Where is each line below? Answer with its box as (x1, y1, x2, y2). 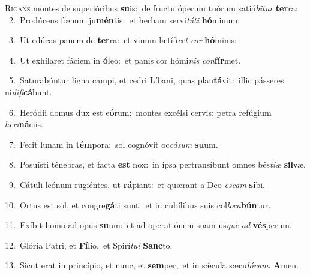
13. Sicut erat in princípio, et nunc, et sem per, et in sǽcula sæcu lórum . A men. (5, 259, 299, 271)
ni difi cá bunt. (5, 85, 52, 98)
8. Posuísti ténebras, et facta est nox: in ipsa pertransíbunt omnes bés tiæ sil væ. (8, 158, 306, 171)
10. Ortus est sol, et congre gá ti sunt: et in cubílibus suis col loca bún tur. (5, 198, 271, 211)
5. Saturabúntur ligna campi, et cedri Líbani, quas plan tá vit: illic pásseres (8, 74, 284, 86)
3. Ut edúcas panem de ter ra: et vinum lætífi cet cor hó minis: (8, 34, 237, 46)
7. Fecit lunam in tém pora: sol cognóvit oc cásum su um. (8, 137, 218, 150)
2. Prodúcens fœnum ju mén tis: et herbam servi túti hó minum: (8, 13, 240, 26)
